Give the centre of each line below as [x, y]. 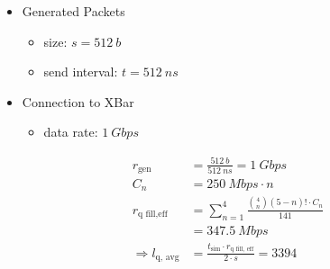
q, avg [167, 258]
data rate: [71, 132]
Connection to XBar [78, 101]
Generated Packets [73, 11]
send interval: [81, 72]
